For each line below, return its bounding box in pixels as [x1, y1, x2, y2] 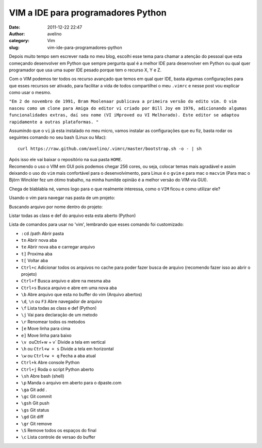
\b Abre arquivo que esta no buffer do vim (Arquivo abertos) [21, 292, 143, 298]
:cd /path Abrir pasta [21, 231, 64, 236]
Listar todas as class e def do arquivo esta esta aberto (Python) [9, 213, 136, 218]
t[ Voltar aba [21, 258, 48, 264]
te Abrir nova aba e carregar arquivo [21, 244, 95, 250]
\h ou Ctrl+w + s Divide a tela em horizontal [21, 346, 114, 352]
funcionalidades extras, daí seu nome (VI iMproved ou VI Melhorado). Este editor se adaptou [9, 112, 240, 118]
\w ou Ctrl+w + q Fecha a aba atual [21, 352, 96, 359]
